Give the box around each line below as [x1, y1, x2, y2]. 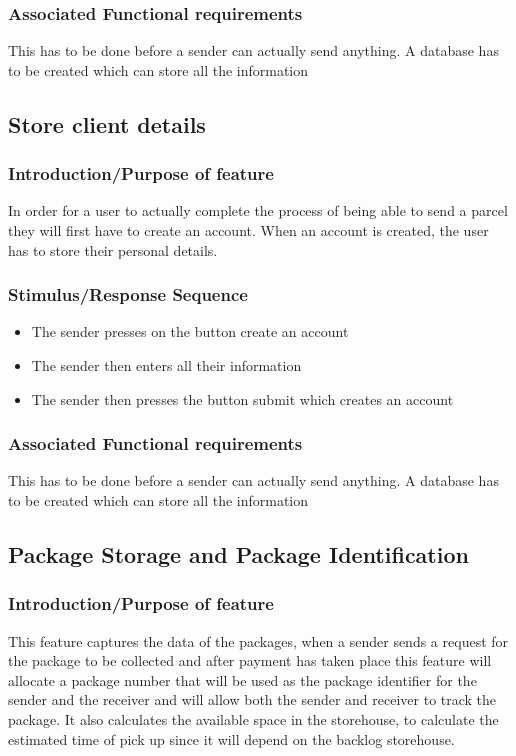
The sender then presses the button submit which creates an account [31, 388, 454, 409]
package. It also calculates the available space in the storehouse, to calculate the [8, 708, 499, 729]
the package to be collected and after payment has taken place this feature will [8, 650, 492, 671]
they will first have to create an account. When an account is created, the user [8, 220, 489, 240]
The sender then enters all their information [31, 355, 302, 375]
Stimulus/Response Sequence [8, 282, 248, 307]
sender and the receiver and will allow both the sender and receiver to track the [8, 689, 497, 710]
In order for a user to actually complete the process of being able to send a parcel [8, 200, 508, 221]
